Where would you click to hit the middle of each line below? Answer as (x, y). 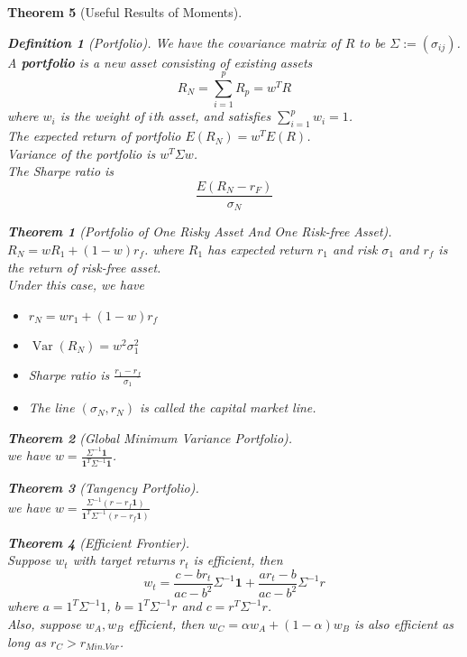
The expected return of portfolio (94, 136)
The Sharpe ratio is (61, 171)
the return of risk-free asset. (84, 267)
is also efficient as (404, 623)
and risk (355, 249)
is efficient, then (238, 560)
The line (51, 407)
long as (27, 641)
